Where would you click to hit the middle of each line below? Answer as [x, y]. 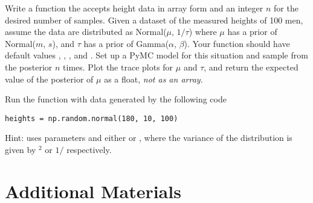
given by [21, 149]
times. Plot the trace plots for [118, 67]
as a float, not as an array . [153, 79]
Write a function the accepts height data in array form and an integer [134, 8]
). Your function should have [237, 43]
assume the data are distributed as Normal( [86, 32]
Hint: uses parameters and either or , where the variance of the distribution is [149, 138]
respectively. [89, 149]
